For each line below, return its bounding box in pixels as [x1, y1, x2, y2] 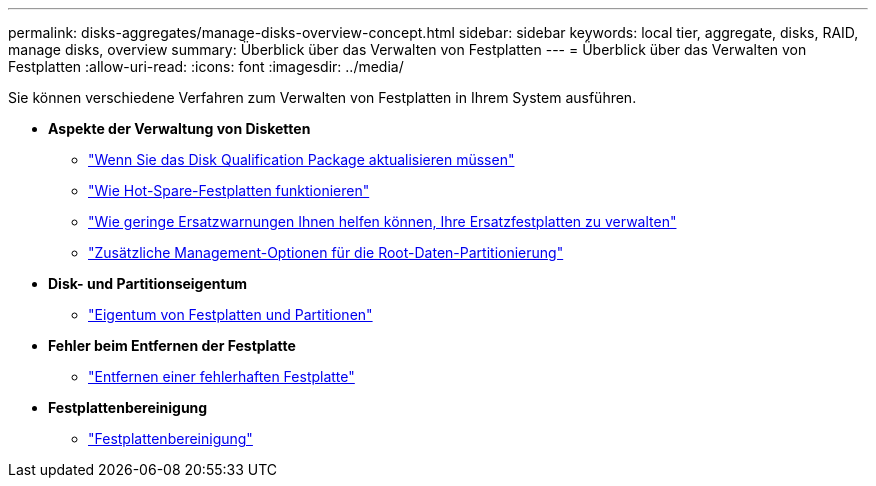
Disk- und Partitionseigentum [48, 275, 248, 292]
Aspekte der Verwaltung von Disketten [48, 120, 311, 137]
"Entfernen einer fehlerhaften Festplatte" [88, 368, 355, 385]
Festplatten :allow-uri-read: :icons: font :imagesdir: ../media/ [8, 58, 404, 75]
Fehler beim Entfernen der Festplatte [48, 337, 296, 354]
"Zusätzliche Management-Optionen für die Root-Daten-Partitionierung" [88, 244, 564, 261]
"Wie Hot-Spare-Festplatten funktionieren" [88, 182, 370, 199]
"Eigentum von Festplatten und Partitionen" [88, 306, 373, 323]
